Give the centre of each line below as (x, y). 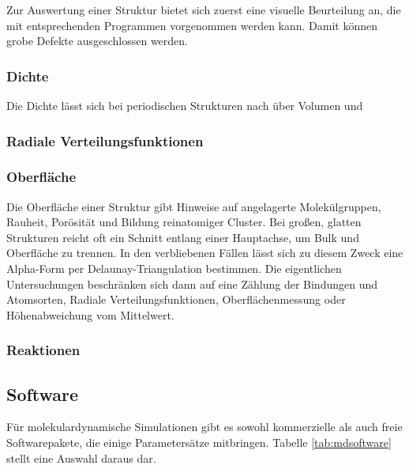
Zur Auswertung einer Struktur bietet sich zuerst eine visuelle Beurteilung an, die (204, 9)
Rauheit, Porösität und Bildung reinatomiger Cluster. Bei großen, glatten (184, 222)
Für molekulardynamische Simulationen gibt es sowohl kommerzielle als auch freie (204, 427)
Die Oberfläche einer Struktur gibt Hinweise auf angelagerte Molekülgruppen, (194, 206)
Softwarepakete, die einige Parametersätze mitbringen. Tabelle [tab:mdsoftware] (199, 443)
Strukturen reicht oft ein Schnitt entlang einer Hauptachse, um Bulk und (183, 237)
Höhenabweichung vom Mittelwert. (90, 314)
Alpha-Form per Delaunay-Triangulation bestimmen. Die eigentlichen (174, 269)
